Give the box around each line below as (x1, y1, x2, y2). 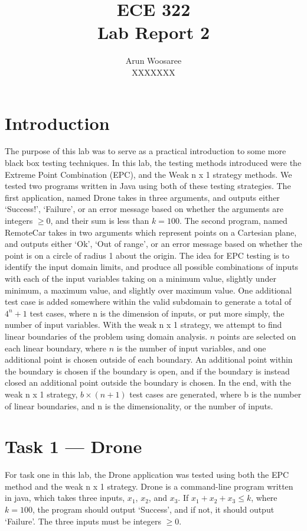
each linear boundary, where (5, 341, 107, 354)
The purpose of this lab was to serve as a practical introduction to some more (5, 145, 286, 157)
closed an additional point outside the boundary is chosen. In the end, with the (5, 376, 291, 389)
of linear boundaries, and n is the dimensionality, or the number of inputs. (5, 399, 273, 412)
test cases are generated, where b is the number (129, 387, 302, 400)
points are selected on (217, 330, 296, 342)
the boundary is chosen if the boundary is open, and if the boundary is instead (5, 364, 290, 377)
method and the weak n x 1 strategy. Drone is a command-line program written (5, 480, 293, 492)
